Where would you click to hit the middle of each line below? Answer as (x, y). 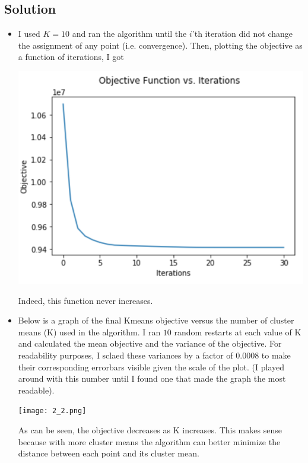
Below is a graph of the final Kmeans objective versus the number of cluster (156, 320)
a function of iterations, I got (71, 57)
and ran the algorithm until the (129, 34)
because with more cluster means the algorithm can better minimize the (149, 441)
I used (29, 34)
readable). (36, 390)
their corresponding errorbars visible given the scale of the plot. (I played (151, 367)
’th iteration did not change (242, 34)
